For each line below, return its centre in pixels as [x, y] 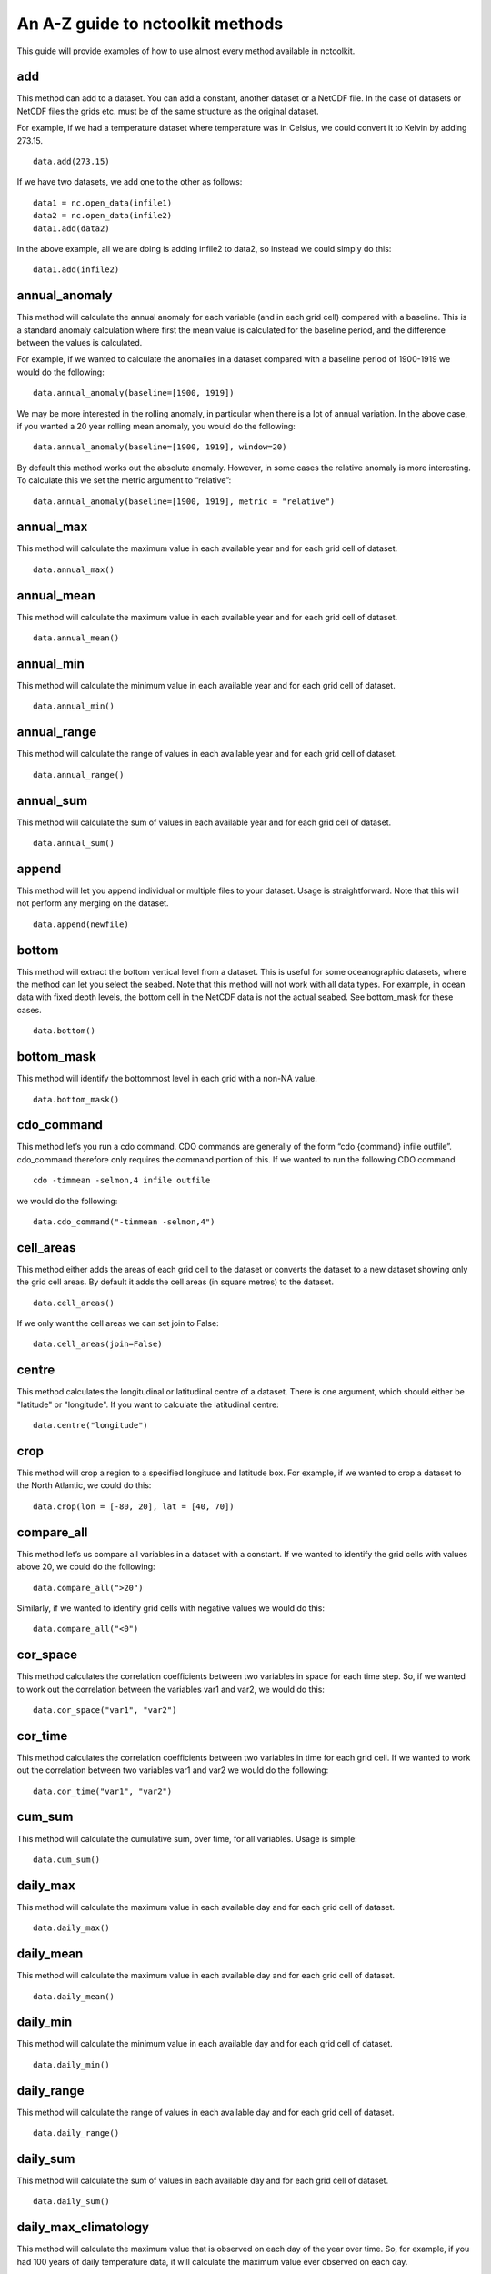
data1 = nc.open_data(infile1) [103, 203]
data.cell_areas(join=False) [98, 1344]
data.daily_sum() [71, 2202]
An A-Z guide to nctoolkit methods [150, 24]
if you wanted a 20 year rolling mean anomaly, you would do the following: [156, 426]
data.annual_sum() [74, 843]
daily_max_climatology [83, 2227]
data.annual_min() [74, 706]
